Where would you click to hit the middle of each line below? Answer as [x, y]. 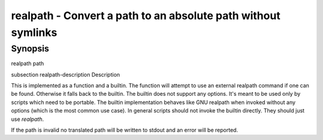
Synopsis [30, 48]
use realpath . [28, 119]
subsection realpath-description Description [65, 74]
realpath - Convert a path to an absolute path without [146, 16]
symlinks [34, 32]
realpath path [28, 63]
